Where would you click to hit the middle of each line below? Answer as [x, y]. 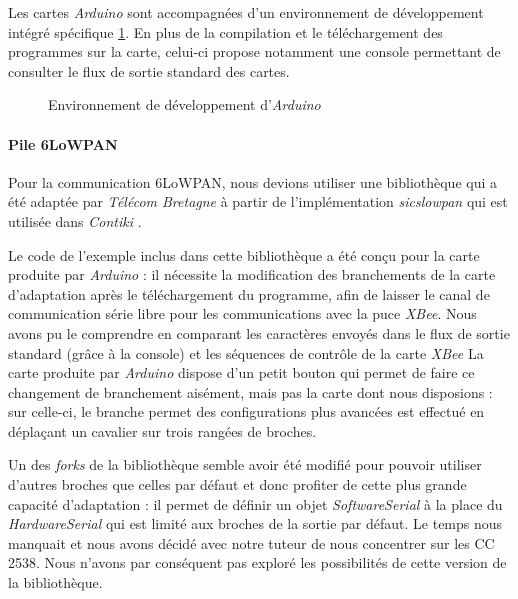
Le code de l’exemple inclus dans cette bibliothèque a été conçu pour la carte [244, 254]
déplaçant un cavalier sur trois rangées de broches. [162, 430]
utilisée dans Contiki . [75, 220]
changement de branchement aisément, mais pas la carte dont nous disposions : [250, 391]
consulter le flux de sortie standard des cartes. [149, 70]
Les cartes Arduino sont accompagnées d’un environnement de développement [246, 12]
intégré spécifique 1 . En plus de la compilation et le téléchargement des [225, 31]
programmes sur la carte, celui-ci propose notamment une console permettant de [254, 51]
